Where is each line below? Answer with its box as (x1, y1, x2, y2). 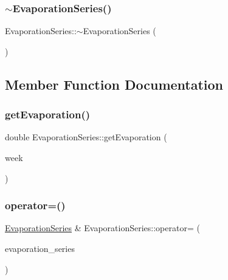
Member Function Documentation (5, 74, 224, 93)
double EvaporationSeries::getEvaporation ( (5, 131, 167, 143)
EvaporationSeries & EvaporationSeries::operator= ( (5, 221, 200, 234)
